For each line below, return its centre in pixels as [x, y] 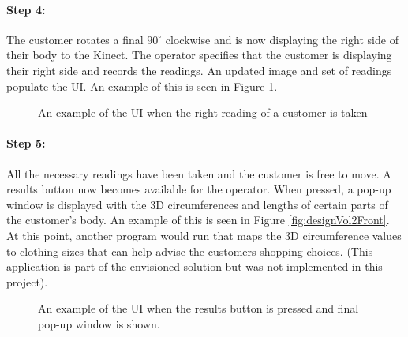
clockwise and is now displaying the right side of [282, 39]
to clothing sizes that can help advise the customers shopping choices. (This [190, 251]
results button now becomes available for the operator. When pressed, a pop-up [199, 189]
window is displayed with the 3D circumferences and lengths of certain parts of [197, 204]
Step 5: [26, 143]
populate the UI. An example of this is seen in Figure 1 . [142, 86]
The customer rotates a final [75, 39]
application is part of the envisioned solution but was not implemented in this [195, 266]
